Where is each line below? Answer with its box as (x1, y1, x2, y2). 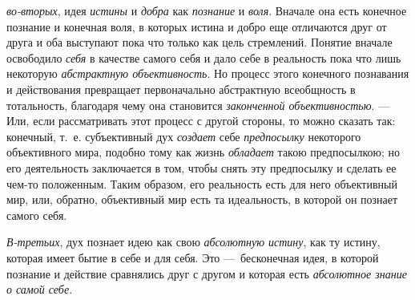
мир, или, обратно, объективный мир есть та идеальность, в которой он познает (6, 191, 398, 208)
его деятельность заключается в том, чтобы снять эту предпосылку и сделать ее (6, 159, 397, 176)
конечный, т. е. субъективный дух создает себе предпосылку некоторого (6, 128, 361, 144)
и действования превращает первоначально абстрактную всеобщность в (6, 80, 356, 97)
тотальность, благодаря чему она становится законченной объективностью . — (6, 96, 390, 113)
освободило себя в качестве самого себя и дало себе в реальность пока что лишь (6, 49, 401, 66)
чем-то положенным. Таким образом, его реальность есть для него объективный (6, 175, 397, 192)
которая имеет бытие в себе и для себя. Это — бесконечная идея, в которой (6, 249, 379, 266)
